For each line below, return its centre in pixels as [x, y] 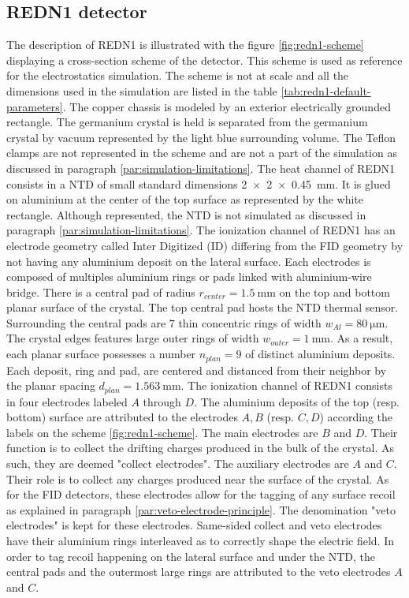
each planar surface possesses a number [101, 354]
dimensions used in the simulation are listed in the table [142, 90]
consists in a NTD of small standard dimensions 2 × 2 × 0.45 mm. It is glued [199, 183]
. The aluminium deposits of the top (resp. [297, 401]
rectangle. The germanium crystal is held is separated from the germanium [187, 122]
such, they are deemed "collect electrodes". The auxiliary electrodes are [178, 463]
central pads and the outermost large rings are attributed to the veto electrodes [199, 572]
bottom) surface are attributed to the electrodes [122, 417]
